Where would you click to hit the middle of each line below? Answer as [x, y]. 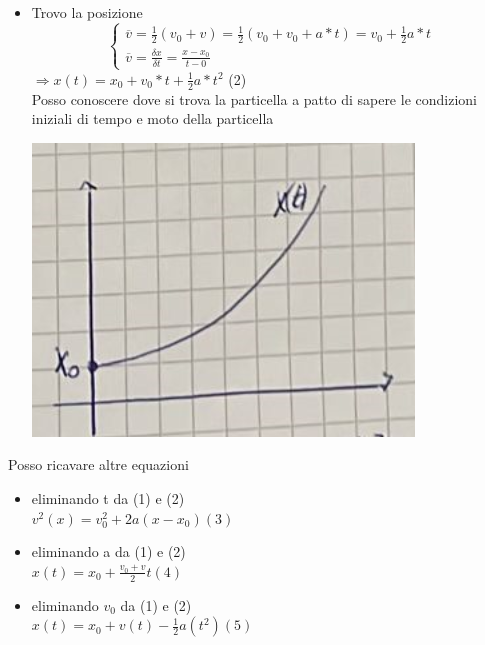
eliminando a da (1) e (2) [108, 551]
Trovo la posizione [87, 12]
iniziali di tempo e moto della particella [152, 118]
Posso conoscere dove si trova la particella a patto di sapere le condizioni [254, 98]
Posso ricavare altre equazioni [98, 464]
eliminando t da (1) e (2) [108, 498]
